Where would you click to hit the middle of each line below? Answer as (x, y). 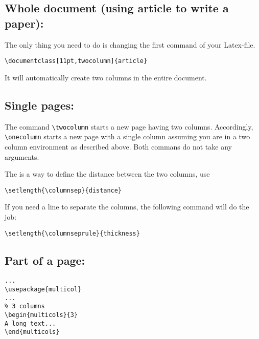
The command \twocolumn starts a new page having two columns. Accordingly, (129, 126)
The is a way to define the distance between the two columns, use (107, 174)
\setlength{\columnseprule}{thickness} (72, 233)
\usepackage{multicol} (43, 290)
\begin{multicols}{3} (41, 315)
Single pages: (39, 105)
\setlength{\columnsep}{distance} (63, 190)
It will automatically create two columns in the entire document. (106, 77)
